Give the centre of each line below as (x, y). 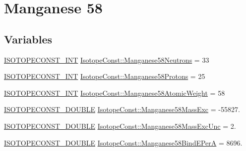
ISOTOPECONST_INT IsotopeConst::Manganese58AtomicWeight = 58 (115, 93)
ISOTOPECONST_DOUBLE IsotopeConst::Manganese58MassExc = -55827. (122, 109)
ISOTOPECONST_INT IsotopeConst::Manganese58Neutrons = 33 (107, 59)
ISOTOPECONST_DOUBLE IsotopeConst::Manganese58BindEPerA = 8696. (123, 142)
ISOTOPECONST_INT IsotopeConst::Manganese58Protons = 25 (105, 76)
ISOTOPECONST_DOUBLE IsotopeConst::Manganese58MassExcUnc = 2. (120, 126)
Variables (28, 39)
